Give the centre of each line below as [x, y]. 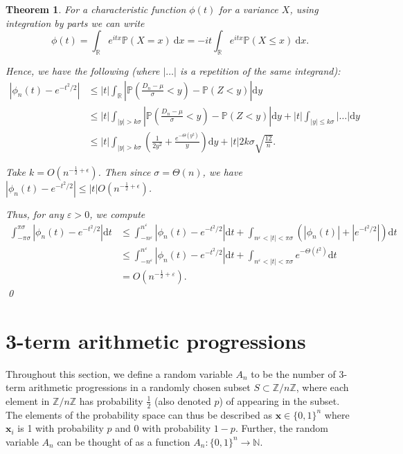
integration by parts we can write [75, 22]
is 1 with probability [61, 428]
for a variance [249, 9]
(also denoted [182, 400]
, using [304, 9]
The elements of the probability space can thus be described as [139, 414]
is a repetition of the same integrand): [260, 70]
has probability [111, 400]
